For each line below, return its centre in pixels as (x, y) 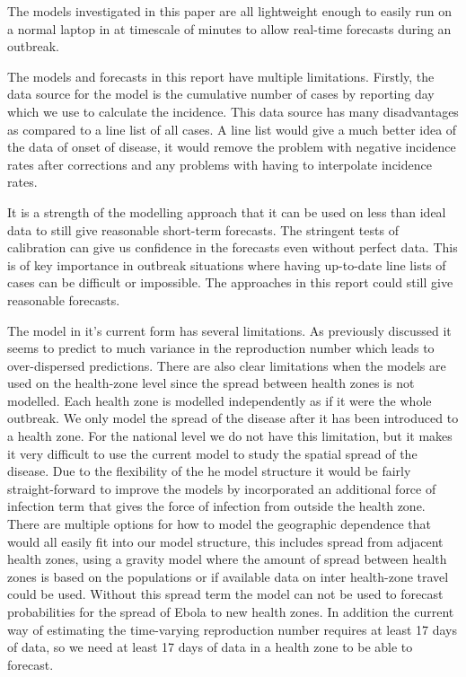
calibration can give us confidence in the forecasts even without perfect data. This (233, 247)
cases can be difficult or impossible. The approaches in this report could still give (230, 282)
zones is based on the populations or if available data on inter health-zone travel (228, 576)
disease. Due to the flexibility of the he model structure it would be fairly (209, 471)
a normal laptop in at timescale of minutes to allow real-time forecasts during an (229, 28)
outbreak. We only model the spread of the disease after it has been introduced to (233, 418)
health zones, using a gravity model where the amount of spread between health (227, 559)
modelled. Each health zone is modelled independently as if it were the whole (220, 400)
